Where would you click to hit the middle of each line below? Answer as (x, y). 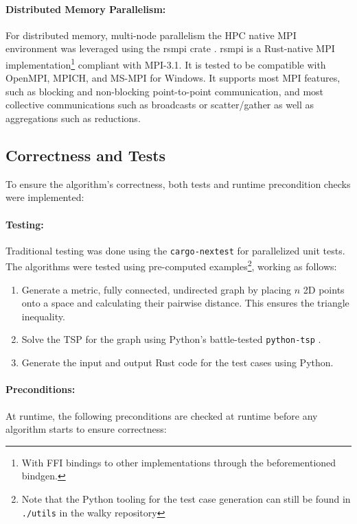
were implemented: (45, 197)
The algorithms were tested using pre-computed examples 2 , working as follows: (171, 265)
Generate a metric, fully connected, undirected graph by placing (157, 289)
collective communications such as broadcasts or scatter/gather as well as (160, 105)
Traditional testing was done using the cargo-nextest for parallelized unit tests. (175, 250)
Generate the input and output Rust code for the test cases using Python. (177, 362)
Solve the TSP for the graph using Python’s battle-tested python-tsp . (171, 339)
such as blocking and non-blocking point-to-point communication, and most (165, 91)
